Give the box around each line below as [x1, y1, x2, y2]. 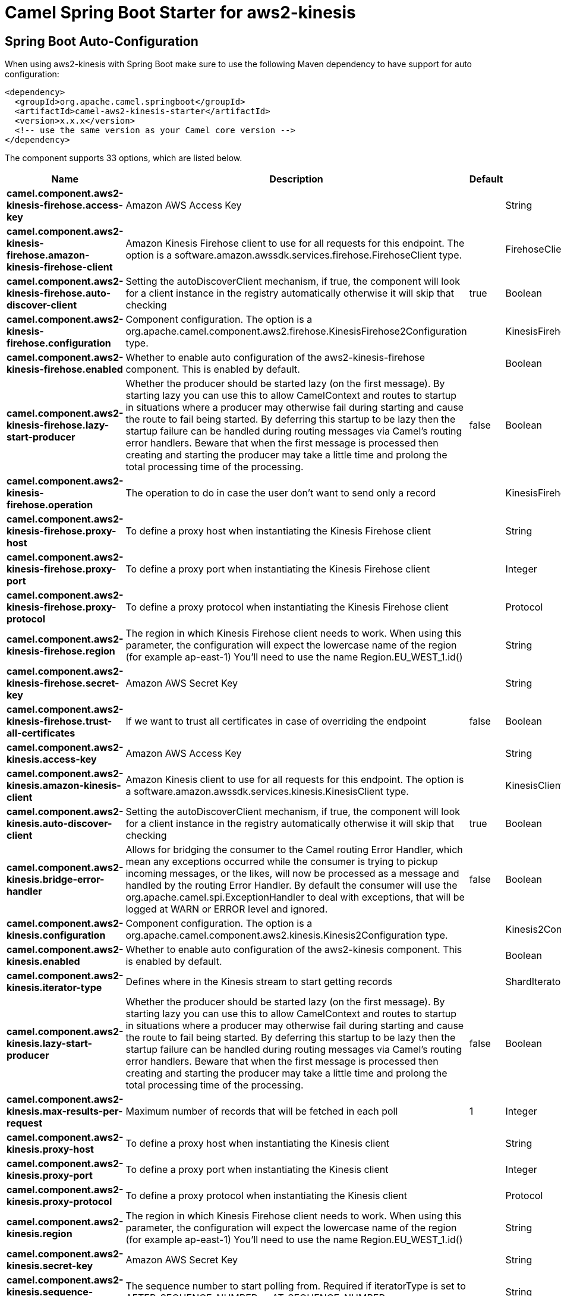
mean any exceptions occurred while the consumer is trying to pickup [125, 855, 438, 868]
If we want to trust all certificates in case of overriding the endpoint [125, 715, 427, 728]
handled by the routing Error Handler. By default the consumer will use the [125, 879, 458, 892]
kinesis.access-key [7, 753, 97, 766]
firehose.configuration [7, 337, 111, 350]
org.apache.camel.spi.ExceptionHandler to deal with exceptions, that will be [125, 891, 465, 904]
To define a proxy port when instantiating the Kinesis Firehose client [125, 563, 430, 575]
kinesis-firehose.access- [7, 199, 124, 212]
